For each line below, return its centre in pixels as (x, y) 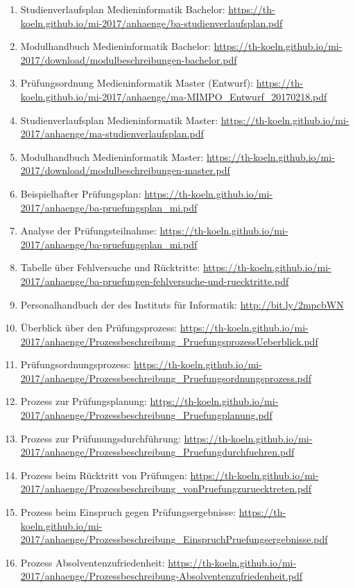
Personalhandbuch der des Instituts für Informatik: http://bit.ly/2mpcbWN (182, 304)
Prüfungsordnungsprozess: (76, 364)
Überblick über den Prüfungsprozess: (99, 328)
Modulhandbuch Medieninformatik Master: (112, 156)
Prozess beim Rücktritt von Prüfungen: (104, 475)
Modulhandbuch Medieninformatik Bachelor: (115, 46)
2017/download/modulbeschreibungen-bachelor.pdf (129, 59)
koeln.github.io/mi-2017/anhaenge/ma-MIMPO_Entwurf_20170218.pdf (174, 96)
